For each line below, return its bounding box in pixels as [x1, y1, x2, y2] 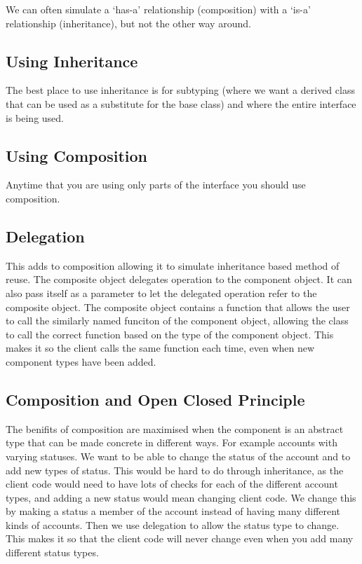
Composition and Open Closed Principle [6, 388, 305, 410]
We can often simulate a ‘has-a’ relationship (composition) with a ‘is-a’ [6, 2, 311, 16]
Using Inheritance [6, 50, 138, 71]
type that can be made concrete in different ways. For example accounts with [6, 435, 337, 450]
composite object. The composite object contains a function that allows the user [6, 299, 350, 314]
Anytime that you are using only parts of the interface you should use [6, 177, 306, 192]
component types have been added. [6, 354, 156, 369]
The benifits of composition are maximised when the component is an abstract [6, 421, 344, 436]
